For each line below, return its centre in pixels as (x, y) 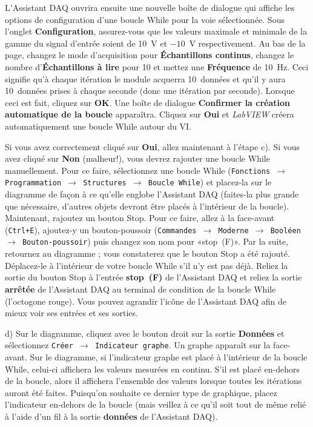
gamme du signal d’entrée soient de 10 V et (86, 43)
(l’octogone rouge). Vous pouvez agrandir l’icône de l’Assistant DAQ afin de (146, 301)
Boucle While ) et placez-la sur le (210, 182)
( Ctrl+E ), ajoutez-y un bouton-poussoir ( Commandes (101, 229)
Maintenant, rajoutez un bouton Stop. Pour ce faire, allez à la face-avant (140, 218)
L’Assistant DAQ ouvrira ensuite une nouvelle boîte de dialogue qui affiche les (150, 7)
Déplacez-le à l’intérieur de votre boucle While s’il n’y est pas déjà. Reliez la (147, 265)
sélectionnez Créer (39, 345)
